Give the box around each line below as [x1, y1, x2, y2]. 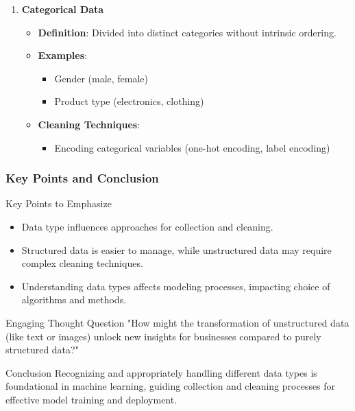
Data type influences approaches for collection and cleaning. [21, 219, 273, 233]
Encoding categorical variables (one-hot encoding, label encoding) [54, 140, 330, 154]
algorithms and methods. [21, 292, 127, 307]
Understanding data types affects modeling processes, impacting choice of [21, 279, 330, 293]
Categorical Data [21, 2, 104, 16]
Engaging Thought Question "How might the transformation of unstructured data [5, 315, 350, 329]
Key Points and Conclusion [5, 169, 159, 187]
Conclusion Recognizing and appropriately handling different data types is [5, 365, 317, 379]
